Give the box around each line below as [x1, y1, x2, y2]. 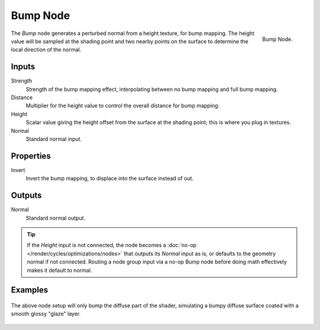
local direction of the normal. [11, 46, 82, 53]
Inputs [11, 62, 36, 72]
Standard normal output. [25, 214, 86, 221]
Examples [11, 285, 49, 295]
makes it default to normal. [27, 266, 92, 274]
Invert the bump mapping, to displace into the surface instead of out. [25, 175, 194, 182]
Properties [11, 151, 51, 161]
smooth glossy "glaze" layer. [11, 310, 81, 318]
